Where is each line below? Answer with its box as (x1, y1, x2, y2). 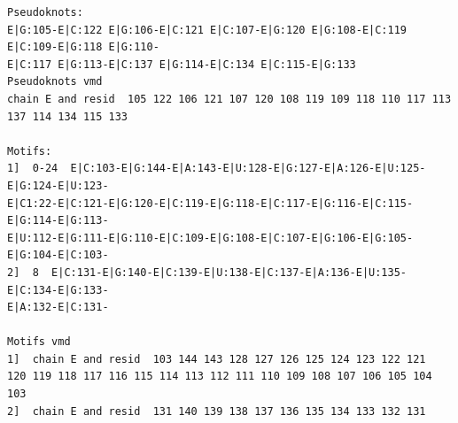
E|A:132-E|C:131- (7, 301, 109, 314)
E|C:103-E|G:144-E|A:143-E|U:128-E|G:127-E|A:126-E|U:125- (70, 162, 426, 175)
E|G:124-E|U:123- (7, 179, 109, 192)
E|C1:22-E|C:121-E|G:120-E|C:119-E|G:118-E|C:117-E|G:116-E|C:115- (7, 196, 414, 210)
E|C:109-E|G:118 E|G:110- (7, 41, 159, 54)
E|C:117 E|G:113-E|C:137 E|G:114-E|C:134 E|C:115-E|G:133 (7, 58, 356, 71)
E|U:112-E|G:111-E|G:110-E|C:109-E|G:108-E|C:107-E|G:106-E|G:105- (7, 231, 414, 244)
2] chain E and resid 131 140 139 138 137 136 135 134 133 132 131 (7, 404, 426, 418)
